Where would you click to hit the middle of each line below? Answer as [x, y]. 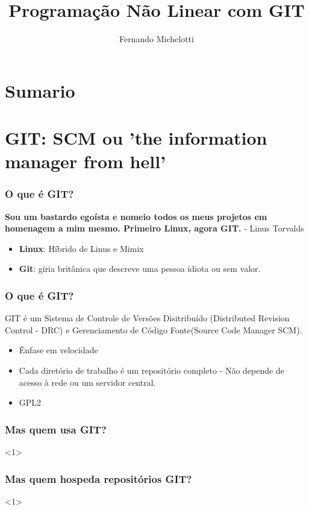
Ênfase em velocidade [58, 350]
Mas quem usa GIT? [56, 429]
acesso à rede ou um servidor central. [87, 382]
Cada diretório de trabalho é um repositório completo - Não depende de [151, 370]
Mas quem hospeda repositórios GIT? [98, 478]
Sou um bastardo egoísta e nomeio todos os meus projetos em [136, 216]
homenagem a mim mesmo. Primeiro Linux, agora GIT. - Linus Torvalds [154, 228]
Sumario [40, 90]
